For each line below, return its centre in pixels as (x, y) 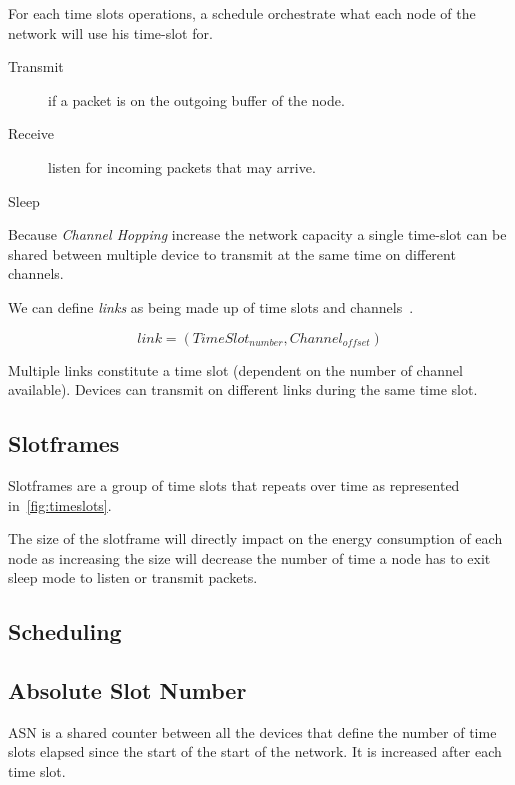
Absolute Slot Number (127, 690)
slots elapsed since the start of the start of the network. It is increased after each (255, 751)
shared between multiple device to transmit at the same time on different (232, 253)
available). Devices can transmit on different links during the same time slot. (243, 389)
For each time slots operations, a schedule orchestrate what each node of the (242, 13)
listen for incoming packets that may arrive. (182, 166)
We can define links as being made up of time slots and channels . (211, 306)
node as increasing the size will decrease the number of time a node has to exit (249, 557)
